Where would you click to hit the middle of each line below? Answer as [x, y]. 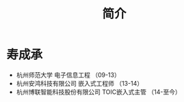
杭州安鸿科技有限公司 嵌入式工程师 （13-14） [80, 83]
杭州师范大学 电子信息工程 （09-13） [68, 75]
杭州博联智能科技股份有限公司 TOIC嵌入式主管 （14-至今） [99, 92]
